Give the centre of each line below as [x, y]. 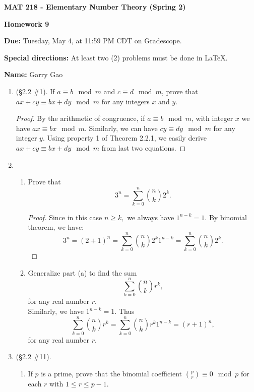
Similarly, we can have [123, 128]
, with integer [212, 118]
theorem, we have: [56, 227]
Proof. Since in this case [65, 217]
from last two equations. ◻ [144, 147]
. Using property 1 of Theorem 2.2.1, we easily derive [124, 138]
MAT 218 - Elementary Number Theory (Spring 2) [95, 7]
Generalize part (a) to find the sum [82, 272]
